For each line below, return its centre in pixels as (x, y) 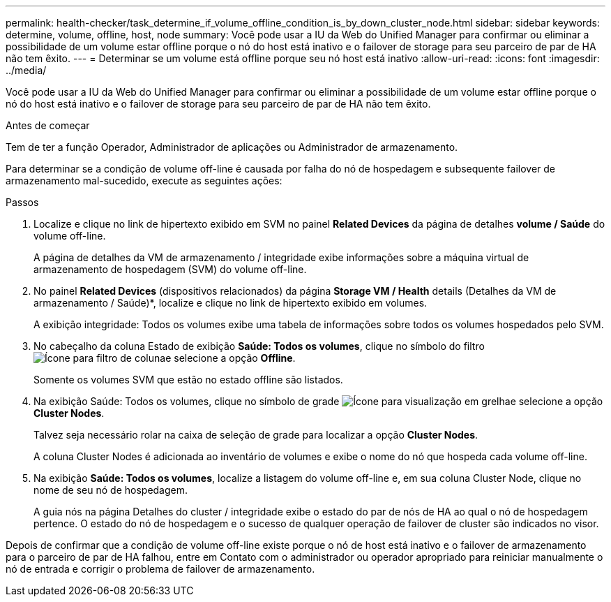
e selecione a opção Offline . (231, 358)
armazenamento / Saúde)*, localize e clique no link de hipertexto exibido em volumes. (231, 303)
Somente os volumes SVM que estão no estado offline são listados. (188, 380)
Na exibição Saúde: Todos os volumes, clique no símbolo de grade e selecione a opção (318, 401)
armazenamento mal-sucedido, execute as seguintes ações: (144, 181)
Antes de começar (48, 125)
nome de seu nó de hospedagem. (111, 490)
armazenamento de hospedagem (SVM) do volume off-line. (170, 269)
